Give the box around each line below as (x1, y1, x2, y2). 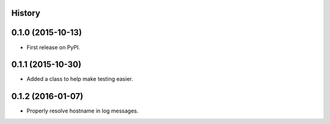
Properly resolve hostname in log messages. (26, 107, 139, 115)
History (11, 8, 41, 18)
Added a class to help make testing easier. (26, 75, 134, 83)
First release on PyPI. (26, 43, 81, 51)
